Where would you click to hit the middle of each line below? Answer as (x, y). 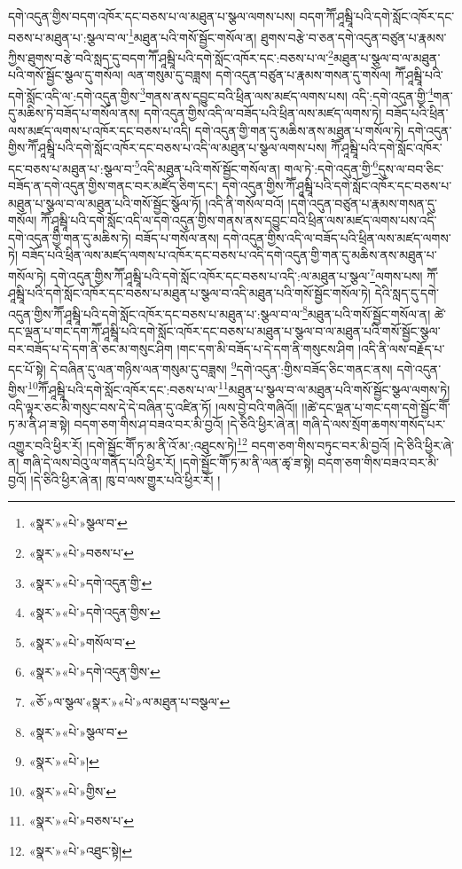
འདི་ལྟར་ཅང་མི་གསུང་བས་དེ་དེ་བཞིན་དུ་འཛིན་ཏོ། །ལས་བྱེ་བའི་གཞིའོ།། (153, 407)
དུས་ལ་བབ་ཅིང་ (411, 168)
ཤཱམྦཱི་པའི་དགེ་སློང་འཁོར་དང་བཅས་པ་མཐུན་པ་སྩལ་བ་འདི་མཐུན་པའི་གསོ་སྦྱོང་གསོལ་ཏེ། (189, 293)
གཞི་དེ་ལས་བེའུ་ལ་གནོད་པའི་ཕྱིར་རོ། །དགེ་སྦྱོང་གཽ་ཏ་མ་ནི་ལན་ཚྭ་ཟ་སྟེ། (168, 462)
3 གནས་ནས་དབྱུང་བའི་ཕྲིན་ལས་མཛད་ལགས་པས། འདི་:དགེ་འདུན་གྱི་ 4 (287, 94)
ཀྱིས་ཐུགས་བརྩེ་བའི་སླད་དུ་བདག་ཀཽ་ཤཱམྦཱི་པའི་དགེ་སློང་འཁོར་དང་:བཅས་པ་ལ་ (168, 57)
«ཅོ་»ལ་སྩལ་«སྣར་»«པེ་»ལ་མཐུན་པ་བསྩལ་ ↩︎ (129, 701)
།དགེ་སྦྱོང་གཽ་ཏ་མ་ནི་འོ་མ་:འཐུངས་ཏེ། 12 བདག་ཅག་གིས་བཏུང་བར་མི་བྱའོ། (238, 443)
